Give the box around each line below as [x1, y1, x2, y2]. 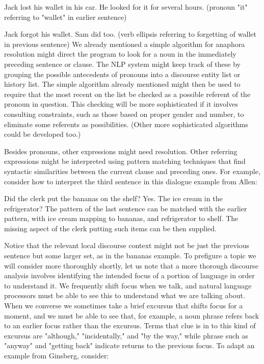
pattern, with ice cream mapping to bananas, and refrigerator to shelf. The [4, 213, 239, 224]
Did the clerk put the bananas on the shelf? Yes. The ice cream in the [4, 193, 223, 204]
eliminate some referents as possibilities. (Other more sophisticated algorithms [4, 118, 248, 129]
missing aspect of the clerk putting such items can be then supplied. [4, 223, 217, 233]
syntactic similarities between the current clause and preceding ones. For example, [4, 165, 260, 176]
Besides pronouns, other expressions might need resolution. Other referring [4, 145, 237, 156]
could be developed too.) [4, 129, 81, 139]
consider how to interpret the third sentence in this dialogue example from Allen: [4, 176, 257, 186]
